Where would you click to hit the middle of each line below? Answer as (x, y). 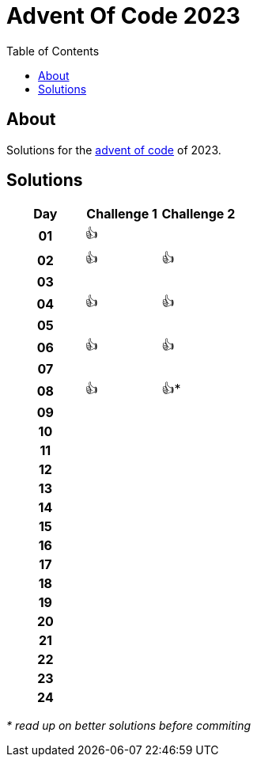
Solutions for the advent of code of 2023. (114, 150)
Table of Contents (53, 51)
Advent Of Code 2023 (123, 16)
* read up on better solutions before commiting (129, 726)
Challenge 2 (198, 214)
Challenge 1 (122, 214)
